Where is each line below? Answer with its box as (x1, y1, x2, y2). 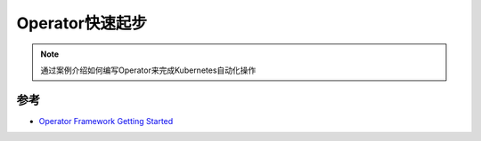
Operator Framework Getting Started (38, 115, 174, 126)
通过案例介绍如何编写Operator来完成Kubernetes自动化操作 (40, 65, 257, 75)
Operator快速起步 (16, 13, 147, 33)
